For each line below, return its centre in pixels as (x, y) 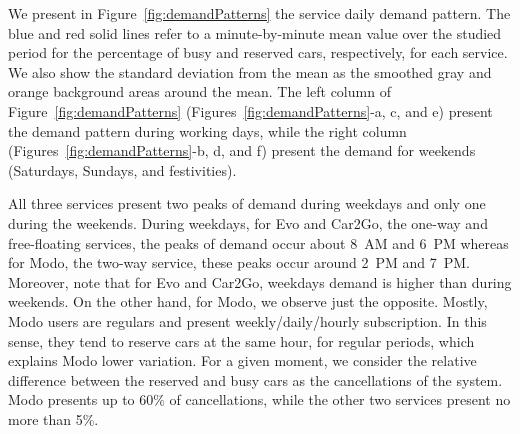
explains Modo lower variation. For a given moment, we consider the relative (242, 360)
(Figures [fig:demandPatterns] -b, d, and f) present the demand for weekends (242, 150)
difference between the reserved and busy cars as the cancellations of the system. (255, 379)
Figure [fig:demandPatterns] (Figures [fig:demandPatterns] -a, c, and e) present (250, 110)
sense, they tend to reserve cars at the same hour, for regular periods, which (241, 340)
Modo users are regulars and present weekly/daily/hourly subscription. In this (247, 320)
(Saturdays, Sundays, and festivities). (122, 169)
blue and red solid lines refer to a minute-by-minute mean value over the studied (255, 32)
